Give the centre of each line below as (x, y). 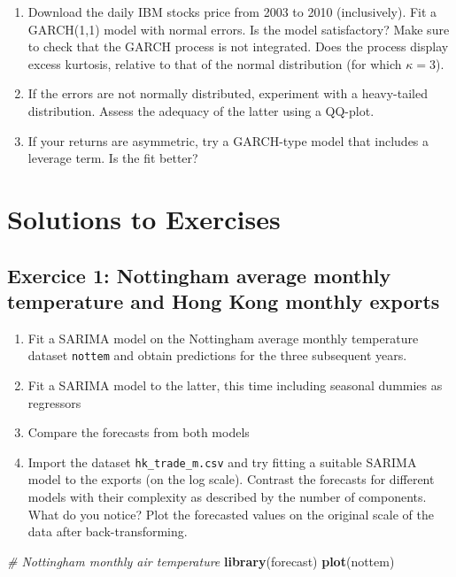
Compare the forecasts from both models (139, 432)
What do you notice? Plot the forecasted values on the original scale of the (231, 514)
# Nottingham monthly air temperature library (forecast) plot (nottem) (201, 561)
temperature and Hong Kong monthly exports (224, 300)
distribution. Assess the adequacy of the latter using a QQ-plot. (201, 110)
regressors (54, 402)
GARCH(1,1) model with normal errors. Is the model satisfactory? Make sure (239, 29)
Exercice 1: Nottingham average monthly (199, 275)
